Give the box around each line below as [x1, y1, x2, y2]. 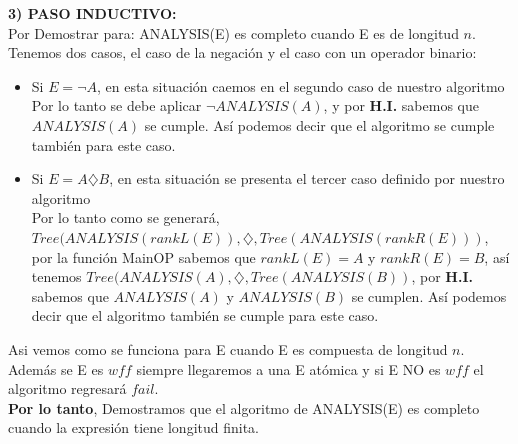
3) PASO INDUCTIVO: [8, 3, 177, 23]
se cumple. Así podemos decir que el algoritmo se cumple [144, 114, 495, 135]
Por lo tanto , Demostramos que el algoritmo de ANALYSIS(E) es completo [8, 397, 480, 418]
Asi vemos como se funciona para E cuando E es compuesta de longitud [8, 338, 448, 359]
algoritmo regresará [8, 378, 127, 399]
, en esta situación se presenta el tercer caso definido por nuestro [109, 168, 505, 189]
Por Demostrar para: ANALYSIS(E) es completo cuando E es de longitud [8, 22, 459, 43]
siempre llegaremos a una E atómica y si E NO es [136, 358, 441, 379]
